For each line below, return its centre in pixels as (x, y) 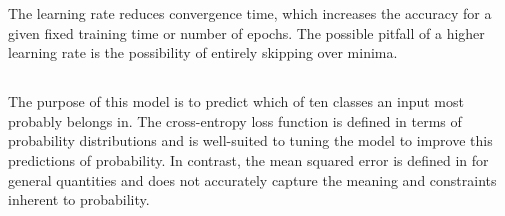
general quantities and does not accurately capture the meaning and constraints (252, 179)
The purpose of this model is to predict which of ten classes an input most (236, 101)
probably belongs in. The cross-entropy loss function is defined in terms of (235, 120)
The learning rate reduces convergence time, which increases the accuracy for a (250, 13)
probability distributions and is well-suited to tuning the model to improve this (250, 140)
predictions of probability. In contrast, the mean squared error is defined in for (248, 159)
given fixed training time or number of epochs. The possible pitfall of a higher (246, 32)
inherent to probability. (79, 199)
